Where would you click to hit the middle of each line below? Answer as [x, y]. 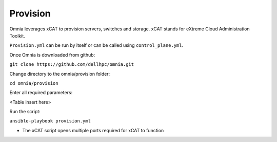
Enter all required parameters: [41, 93]
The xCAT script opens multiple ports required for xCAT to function [93, 130]
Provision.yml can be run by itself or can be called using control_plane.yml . [96, 45]
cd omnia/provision [34, 83]
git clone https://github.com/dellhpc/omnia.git [72, 65]
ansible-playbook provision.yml [50, 121]
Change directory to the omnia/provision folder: [60, 74]
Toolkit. [17, 35]
